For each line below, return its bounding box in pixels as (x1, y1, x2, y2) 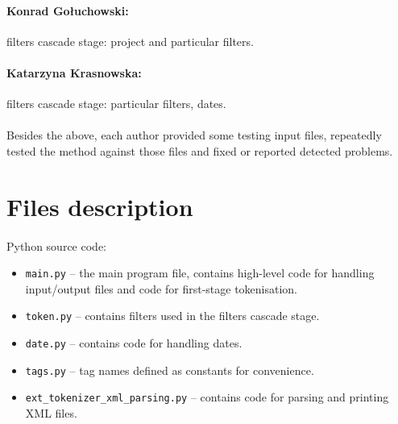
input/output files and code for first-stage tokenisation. (25, 280, 297, 297)
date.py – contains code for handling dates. (25, 335, 243, 351)
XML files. (25, 405, 77, 421)
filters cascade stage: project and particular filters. (6, 32, 254, 49)
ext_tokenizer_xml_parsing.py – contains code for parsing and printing (25, 389, 389, 405)
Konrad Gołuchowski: (6, 2, 129, 19)
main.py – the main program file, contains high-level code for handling (25, 264, 375, 281)
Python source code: (6, 237, 106, 254)
